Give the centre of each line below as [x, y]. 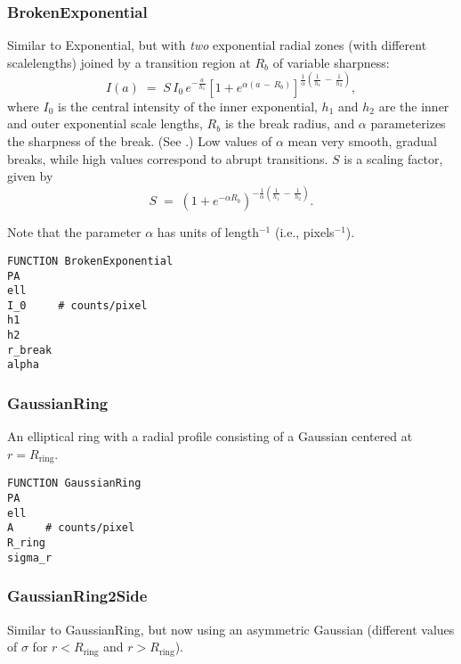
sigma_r [30, 557]
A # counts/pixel [71, 528]
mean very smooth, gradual [362, 141]
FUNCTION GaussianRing [74, 484]
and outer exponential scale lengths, [105, 123]
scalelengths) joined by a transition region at [129, 62]
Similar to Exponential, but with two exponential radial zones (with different [217, 45]
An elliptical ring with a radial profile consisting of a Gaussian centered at [210, 436]
